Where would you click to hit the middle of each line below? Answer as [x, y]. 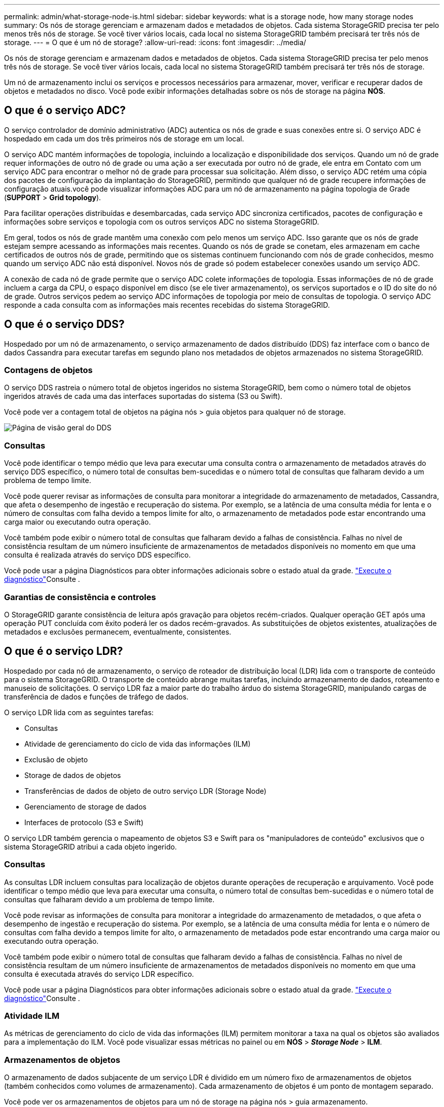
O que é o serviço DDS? [64, 324]
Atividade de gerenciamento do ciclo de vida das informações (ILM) [138, 744]
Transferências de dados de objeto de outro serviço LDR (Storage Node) [145, 791]
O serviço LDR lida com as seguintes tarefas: [79, 712]
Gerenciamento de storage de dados [85, 806]
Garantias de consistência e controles [80, 597]
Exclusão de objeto [56, 759]
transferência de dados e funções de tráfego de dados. [96, 696]
